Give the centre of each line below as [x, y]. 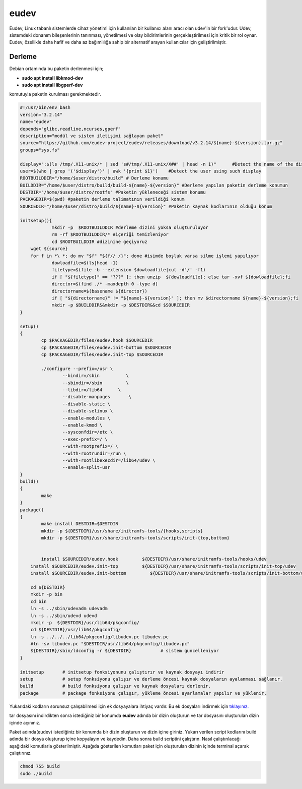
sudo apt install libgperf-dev [52, 85]
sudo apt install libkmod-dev [52, 78]
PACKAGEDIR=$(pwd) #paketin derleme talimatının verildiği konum [102, 199]
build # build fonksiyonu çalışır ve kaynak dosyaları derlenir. [116, 686]
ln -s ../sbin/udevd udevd [64, 616]
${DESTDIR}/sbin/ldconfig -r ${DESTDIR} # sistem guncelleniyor [125, 651]
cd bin [39, 601]
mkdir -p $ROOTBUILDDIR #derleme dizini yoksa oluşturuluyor [130, 228]
